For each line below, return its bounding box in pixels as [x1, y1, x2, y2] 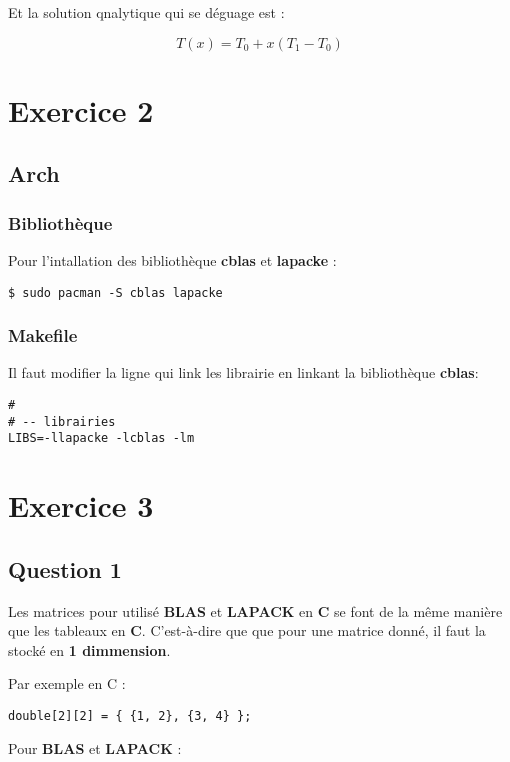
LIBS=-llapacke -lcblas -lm [8, 431, 195, 446]
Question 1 [8, 553, 122, 584]
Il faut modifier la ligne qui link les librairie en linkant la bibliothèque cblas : [8, 362, 479, 383]
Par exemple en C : [8, 673, 126, 694]
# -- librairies [8, 414, 116, 429]
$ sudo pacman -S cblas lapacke [8, 285, 223, 300]
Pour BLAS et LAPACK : [8, 737, 182, 758]
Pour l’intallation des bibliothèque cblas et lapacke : [8, 249, 337, 270]
